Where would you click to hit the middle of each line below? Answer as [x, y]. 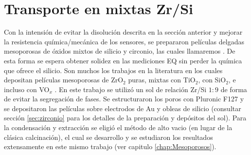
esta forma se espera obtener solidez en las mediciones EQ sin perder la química [123, 60]
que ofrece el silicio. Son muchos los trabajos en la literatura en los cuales [113, 70]
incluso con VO [27, 89]
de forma [234, 89]
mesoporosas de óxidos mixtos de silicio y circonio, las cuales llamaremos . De [120, 51]
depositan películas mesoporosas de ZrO [64, 80]
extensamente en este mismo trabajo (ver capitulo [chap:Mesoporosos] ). [110, 146]
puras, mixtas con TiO [162, 80]
